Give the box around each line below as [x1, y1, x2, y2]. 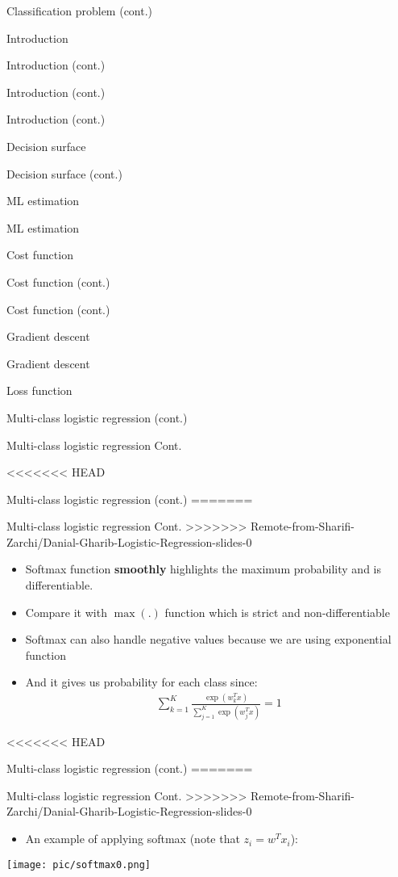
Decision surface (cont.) [6, 165, 122, 182]
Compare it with [25, 603, 107, 620]
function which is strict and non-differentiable [164, 603, 390, 620]
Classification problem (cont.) [6, 2, 153, 19]
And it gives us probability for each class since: [25, 673, 258, 690]
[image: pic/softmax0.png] [6, 858, 151, 871]
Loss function [6, 382, 73, 399]
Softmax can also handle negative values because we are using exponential [25, 631, 392, 648]
